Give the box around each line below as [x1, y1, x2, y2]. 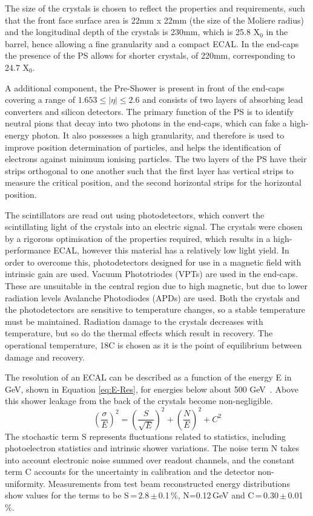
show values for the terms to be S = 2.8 [5, 489, 150, 501]
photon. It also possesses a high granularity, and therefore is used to [31, 128, 285, 141]
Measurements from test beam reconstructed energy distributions [48, 477, 290, 489]
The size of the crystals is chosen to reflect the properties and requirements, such [5, 2, 305, 14]
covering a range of [5, 93, 75, 106]
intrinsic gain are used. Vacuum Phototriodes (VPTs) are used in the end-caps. [5, 267, 298, 280]
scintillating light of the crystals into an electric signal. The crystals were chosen [5, 220, 303, 233]
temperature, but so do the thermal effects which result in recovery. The [5, 327, 273, 339]
